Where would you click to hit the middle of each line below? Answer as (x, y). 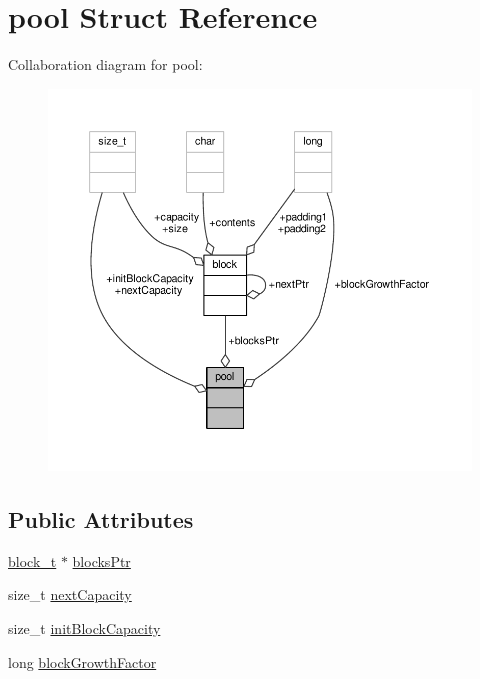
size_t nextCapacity (70, 594)
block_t (32, 560)
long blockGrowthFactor (82, 661)
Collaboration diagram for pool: (105, 64)
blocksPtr (101, 560)
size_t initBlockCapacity (84, 627)
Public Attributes (101, 518)
